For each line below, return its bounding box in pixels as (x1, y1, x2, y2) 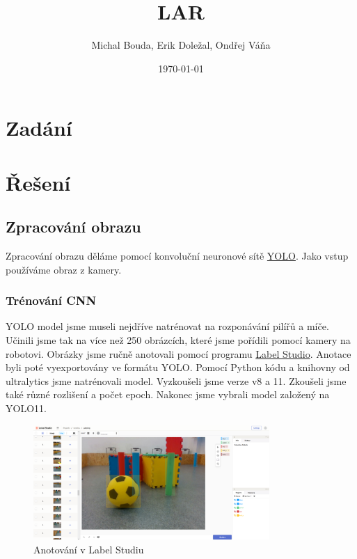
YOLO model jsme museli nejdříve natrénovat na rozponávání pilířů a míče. (6, 319, 329, 333)
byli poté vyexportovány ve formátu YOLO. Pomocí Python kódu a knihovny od (6, 360, 350, 375)
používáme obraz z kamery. (6, 262, 122, 276)
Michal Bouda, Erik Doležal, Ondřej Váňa (91, 38, 271, 52)
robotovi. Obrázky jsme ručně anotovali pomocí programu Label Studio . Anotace (6, 346, 351, 361)
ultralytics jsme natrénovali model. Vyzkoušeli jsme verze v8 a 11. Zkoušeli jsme (6, 373, 347, 388)
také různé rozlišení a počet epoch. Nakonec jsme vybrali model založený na (6, 387, 330, 402)
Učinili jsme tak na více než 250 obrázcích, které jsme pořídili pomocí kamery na (6, 333, 351, 347)
